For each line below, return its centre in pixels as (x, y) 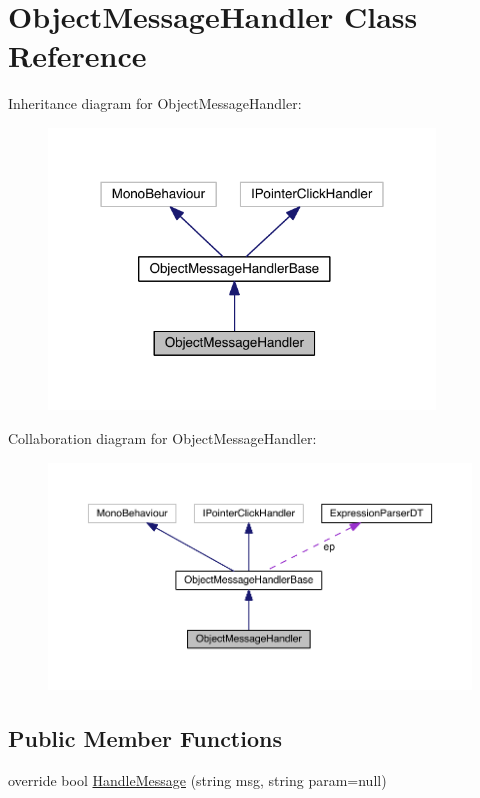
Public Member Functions (145, 737)
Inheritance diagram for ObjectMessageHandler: (155, 103)
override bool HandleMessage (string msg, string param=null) (197, 779)
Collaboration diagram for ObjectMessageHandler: (162, 438)
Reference (77, 55)
